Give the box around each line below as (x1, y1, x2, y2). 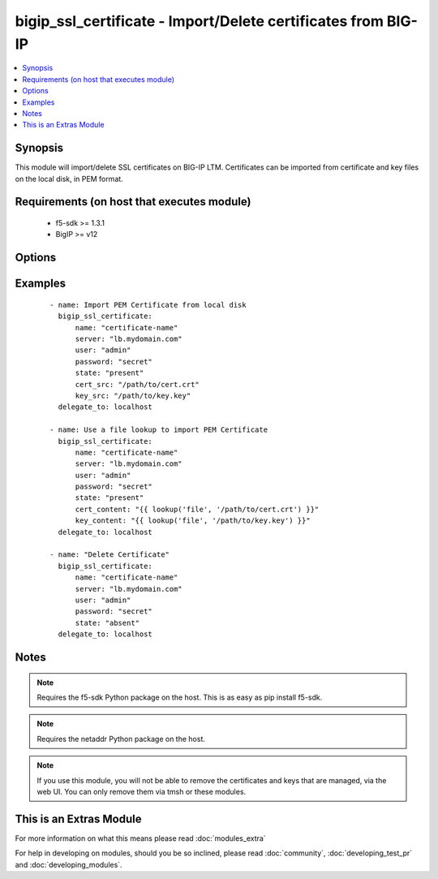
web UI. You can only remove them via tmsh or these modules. (36, 786, 247, 796)
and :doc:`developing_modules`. (15, 860, 122, 869)
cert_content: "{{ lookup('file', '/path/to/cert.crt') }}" (75, 504, 320, 514)
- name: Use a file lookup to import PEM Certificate (49, 425, 268, 434)
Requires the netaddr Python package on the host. (36, 734, 206, 743)
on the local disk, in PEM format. (15, 174, 123, 183)
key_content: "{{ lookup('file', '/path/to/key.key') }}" (75, 516, 311, 525)
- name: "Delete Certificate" (49, 550, 170, 559)
